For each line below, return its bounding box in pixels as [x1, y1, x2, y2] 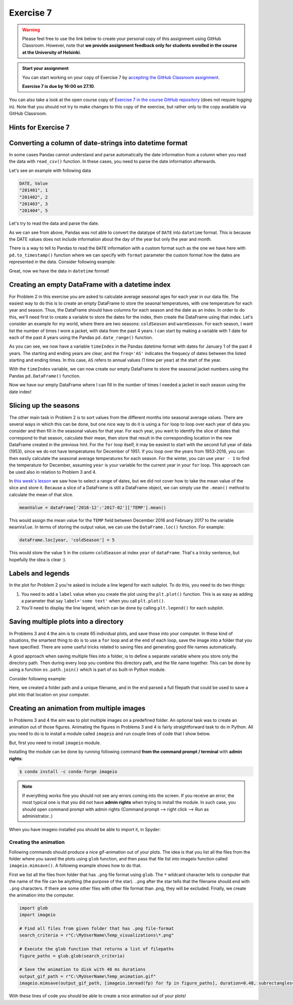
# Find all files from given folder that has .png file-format [19, 926, 174, 931]
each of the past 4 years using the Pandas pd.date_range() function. [9, 335, 153, 340]
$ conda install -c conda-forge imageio [19, 769, 117, 774]
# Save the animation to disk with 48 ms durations [19, 967, 146, 972]
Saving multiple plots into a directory [9, 618, 124, 626]
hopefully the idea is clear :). [9, 557, 67, 563]
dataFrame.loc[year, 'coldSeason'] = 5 [19, 537, 115, 543]
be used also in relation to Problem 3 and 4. [9, 469, 97, 475]
